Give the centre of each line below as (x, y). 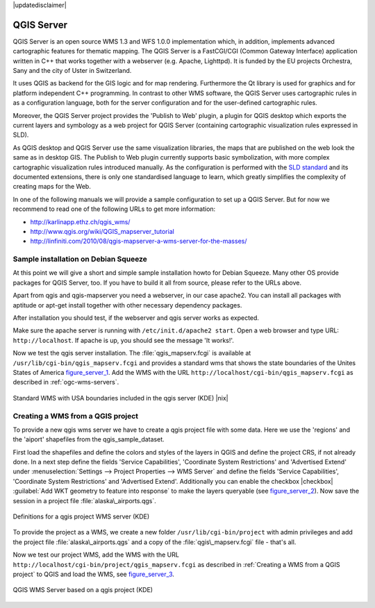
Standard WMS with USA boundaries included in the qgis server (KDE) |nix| (120, 398)
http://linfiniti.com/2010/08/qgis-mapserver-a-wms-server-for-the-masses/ (139, 241)
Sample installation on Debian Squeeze (80, 259)
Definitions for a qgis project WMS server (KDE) (81, 516)
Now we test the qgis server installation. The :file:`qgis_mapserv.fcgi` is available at (132, 353)
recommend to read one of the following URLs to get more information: (114, 209)
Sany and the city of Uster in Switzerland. (72, 71)
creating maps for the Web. (52, 187)
